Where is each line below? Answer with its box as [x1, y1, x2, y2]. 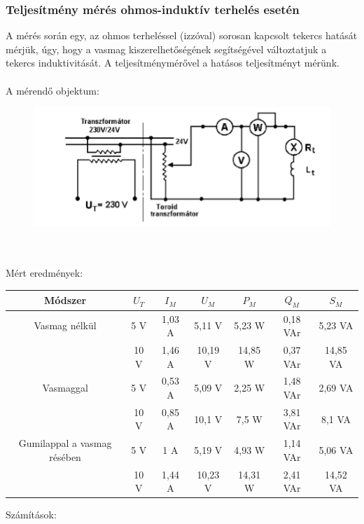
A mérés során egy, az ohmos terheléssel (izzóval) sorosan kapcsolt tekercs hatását [6, 28, 358, 43]
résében [49, 449, 81, 464]
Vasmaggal [42, 380, 88, 395]
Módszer [43, 293, 87, 308]
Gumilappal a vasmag [18, 436, 112, 450]
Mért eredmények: [6, 266, 83, 280]
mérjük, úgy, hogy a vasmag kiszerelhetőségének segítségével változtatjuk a [6, 41, 327, 56]
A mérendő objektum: [6, 83, 99, 97]
